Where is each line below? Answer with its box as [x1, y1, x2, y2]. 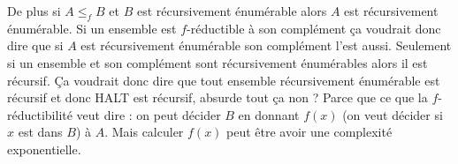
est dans [18, 123, 63, 141]
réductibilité [7, 105, 73, 123]
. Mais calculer [104, 123, 184, 141]
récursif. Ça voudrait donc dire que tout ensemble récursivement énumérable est [7, 71, 440, 89]
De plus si [7, 2, 61, 19]
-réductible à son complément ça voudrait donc [187, 19, 441, 37]
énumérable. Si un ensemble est [7, 19, 177, 37]
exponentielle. [7, 139, 81, 158]
